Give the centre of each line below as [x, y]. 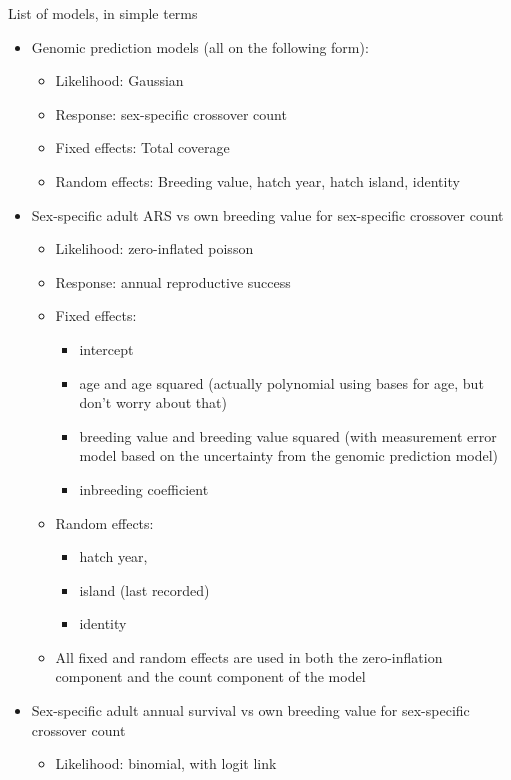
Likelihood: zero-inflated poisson [154, 248]
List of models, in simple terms [103, 13]
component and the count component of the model [210, 676]
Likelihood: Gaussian [119, 80]
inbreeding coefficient [144, 488]
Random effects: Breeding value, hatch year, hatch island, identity [257, 180]
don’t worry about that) [153, 402]
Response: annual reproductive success [173, 281]
